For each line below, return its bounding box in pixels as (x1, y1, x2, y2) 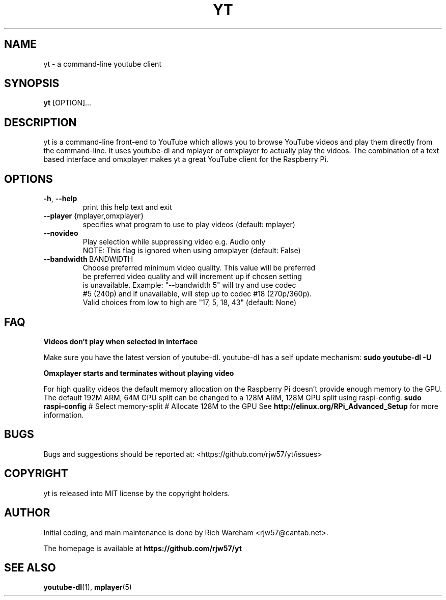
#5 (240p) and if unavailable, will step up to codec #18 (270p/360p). (82, 289, 312, 298)
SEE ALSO (4, 561, 56, 574)
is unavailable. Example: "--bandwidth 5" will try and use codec (82, 281, 296, 290)
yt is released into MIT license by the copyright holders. (43, 488, 230, 498)
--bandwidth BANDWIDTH (43, 255, 133, 264)
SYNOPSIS (4, 77, 60, 90)
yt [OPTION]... (43, 98, 92, 107)
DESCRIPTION (4, 116, 77, 129)
